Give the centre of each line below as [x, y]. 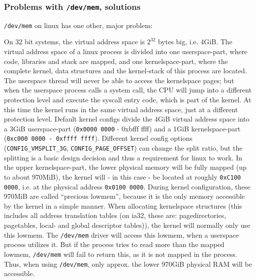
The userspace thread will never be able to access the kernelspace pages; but [119, 80]
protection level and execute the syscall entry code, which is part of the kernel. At [128, 99]
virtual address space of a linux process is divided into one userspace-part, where [126, 51]
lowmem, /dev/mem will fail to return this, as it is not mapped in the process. [121, 254]
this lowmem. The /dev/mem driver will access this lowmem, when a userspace [121, 234]
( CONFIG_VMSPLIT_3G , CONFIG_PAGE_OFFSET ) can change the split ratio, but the [123, 148]
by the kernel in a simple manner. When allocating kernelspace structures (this [123, 205]
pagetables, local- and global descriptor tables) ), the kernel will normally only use [127, 225]
